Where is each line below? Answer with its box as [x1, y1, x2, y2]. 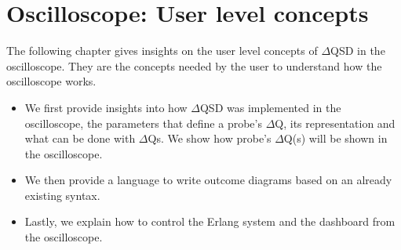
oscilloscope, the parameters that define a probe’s [24, 114, 262, 131]
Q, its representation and [275, 114, 396, 131]
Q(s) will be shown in [283, 130, 388, 147]
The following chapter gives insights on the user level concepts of [6, 42, 318, 59]
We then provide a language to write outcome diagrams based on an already [24, 172, 392, 188]
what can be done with [24, 130, 136, 147]
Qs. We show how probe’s [148, 130, 272, 147]
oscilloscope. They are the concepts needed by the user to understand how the [6, 57, 382, 74]
